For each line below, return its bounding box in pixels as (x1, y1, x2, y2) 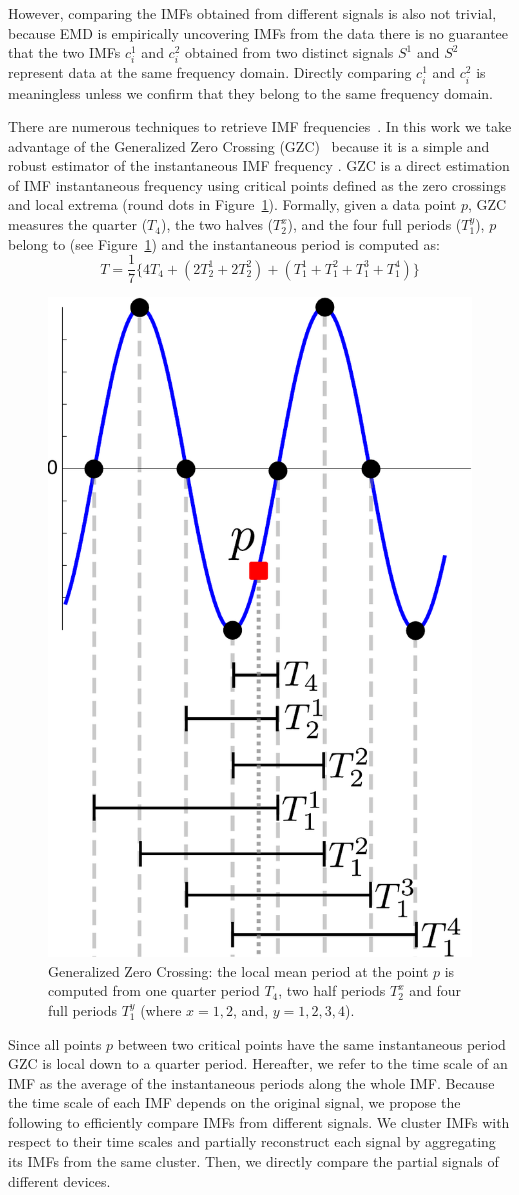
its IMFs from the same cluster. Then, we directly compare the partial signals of (8, 1151, 499, 1172)
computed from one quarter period (48, 980, 260, 1001)
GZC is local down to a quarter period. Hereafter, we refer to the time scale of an (8, 1053, 508, 1074)
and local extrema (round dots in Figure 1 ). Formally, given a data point (8, 194, 457, 215)
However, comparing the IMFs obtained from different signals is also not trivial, (8, 3, 497, 23)
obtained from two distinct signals (185, 42, 394, 63)
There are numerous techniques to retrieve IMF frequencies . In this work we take (8, 116, 512, 137)
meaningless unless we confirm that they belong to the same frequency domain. (8, 82, 493, 103)
